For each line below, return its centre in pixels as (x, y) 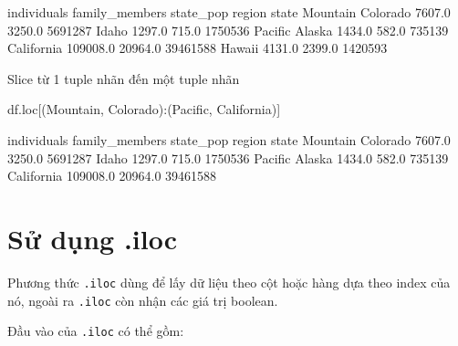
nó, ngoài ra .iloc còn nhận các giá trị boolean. (143, 300)
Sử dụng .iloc (93, 238)
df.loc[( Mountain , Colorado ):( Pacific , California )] (144, 109)
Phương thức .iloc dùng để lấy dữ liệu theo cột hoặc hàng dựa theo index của (229, 282)
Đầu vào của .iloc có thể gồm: (96, 331)
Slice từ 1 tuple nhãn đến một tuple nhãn (124, 78)
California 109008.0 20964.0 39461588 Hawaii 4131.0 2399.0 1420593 (198, 48)
